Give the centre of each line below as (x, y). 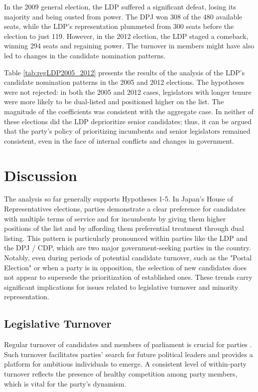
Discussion (41, 175)
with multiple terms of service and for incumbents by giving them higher (115, 218)
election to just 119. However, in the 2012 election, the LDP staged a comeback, (126, 36)
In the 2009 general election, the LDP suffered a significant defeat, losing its (120, 6)
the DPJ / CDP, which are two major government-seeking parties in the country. (128, 248)
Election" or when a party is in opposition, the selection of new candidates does (125, 267)
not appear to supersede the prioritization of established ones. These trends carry (128, 277)
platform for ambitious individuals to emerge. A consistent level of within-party (125, 364)
